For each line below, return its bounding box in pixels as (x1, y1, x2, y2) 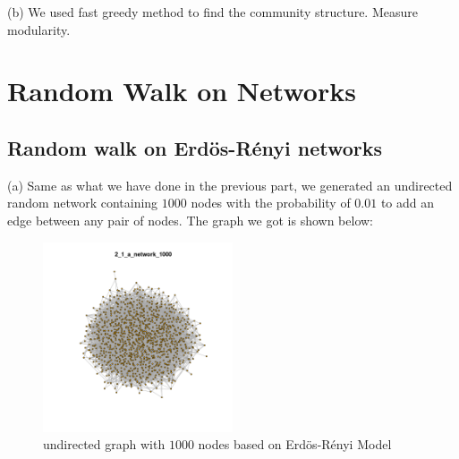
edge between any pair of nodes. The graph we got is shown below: (7, 210, 373, 229)
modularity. (7, 20, 71, 38)
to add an (380, 193, 435, 212)
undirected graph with (43, 435, 166, 454)
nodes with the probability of (191, 193, 351, 212)
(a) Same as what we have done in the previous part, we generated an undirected (7, 175, 453, 194)
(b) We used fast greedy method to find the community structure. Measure (7, 3, 418, 21)
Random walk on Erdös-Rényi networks (7, 133, 383, 161)
